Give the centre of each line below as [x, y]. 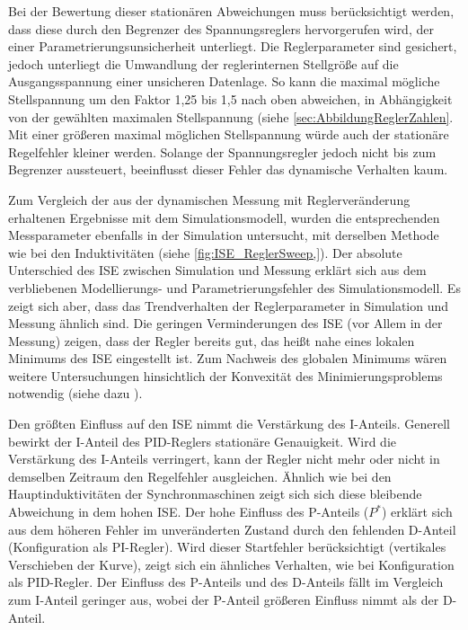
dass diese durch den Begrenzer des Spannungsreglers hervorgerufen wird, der [221, 28]
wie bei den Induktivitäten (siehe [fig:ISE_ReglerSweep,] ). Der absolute [205, 252]
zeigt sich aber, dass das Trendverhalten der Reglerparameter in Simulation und [229, 305]
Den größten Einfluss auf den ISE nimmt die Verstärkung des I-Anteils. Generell [230, 424]
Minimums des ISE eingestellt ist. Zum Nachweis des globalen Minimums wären [228, 358]
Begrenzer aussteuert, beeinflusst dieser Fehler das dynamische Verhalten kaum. [228, 169]
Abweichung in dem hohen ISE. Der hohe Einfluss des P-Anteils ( [189, 512]
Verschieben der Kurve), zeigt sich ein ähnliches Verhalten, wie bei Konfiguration [231, 564]
